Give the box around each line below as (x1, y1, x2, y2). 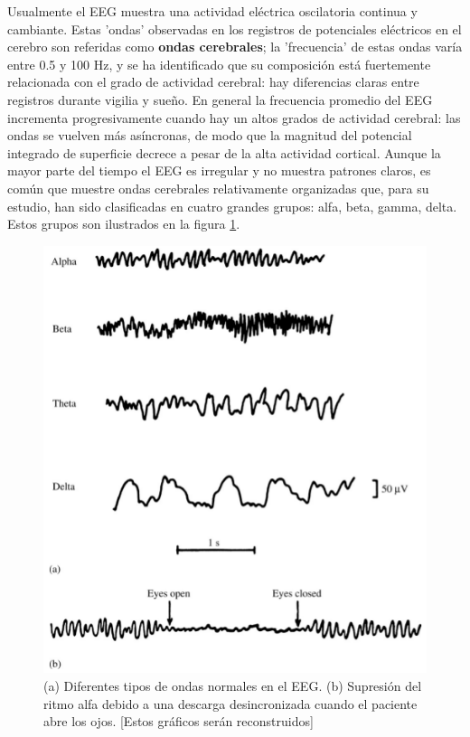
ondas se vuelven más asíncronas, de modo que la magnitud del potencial (7, 126, 412, 145)
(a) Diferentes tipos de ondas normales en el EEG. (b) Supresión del (43, 676, 422, 695)
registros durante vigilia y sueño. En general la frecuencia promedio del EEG (7, 90, 433, 109)
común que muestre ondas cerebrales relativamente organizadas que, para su (7, 178, 429, 197)
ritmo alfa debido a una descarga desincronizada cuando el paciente (43, 694, 418, 713)
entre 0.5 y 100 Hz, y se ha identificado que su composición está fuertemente (7, 54, 431, 73)
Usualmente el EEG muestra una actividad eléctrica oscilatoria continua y (7, 2, 418, 20)
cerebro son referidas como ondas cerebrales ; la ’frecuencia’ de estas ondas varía (7, 37, 463, 56)
